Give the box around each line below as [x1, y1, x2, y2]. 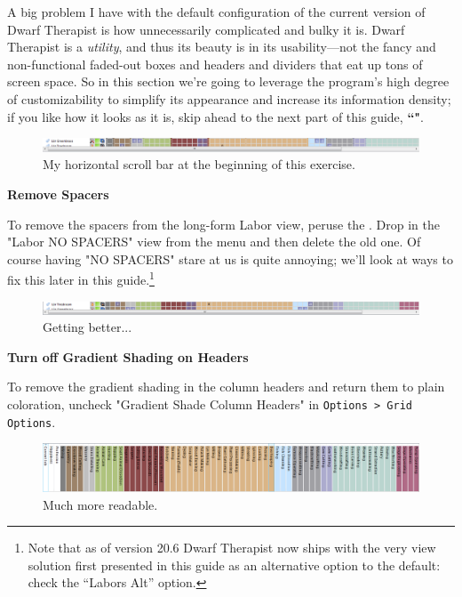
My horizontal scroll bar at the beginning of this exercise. [43, 155, 355, 173]
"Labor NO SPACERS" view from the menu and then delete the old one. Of [7, 232, 421, 251]
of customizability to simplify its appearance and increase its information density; [7, 89, 451, 108]
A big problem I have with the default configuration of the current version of [7, 3, 426, 20]
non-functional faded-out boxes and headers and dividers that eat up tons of [7, 54, 423, 73]
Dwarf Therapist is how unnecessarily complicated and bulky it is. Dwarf [7, 20, 405, 38]
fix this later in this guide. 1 [7, 268, 155, 289]
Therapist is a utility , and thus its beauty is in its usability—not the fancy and [7, 37, 436, 56]
